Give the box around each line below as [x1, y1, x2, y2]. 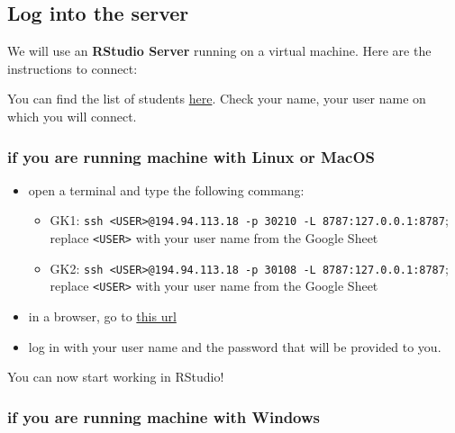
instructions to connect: [7, 59, 138, 77]
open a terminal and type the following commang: [28, 180, 305, 199]
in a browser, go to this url [28, 307, 177, 326]
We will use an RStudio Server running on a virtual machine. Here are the [7, 41, 432, 60]
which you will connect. [7, 106, 137, 125]
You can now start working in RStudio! [7, 367, 224, 386]
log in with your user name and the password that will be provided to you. [28, 337, 441, 356]
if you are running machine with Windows [7, 405, 320, 428]
